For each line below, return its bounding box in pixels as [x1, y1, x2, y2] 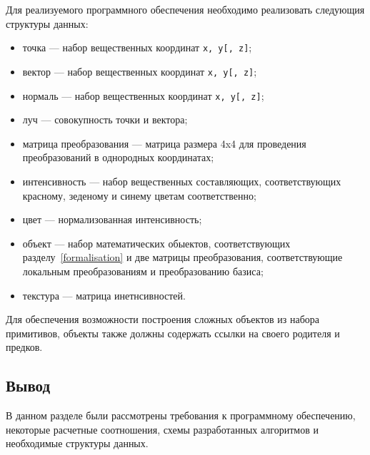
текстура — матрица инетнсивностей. [22, 287, 186, 302]
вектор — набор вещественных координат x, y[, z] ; [22, 63, 257, 78]
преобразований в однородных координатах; [22, 150, 214, 165]
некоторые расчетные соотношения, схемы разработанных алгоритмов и [6, 421, 319, 436]
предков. [6, 339, 43, 354]
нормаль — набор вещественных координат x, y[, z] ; [22, 88, 264, 103]
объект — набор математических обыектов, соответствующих [22, 235, 291, 250]
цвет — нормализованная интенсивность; [22, 212, 202, 227]
